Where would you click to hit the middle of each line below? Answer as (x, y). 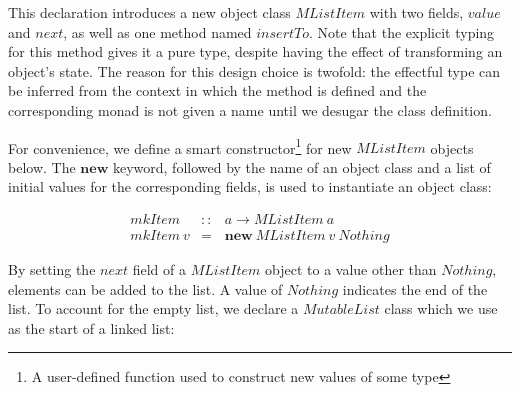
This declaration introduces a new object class (149, 12)
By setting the (52, 269)
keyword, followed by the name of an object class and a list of (301, 166)
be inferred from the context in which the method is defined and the (217, 90)
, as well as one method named (157, 31)
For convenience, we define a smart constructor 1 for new (180, 146)
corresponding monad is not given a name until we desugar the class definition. (250, 109)
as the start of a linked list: (91, 327)
